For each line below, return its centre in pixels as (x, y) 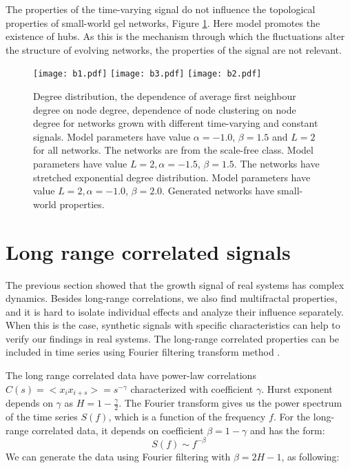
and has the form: (287, 430)
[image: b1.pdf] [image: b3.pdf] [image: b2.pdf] (147, 74)
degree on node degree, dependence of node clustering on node (165, 109)
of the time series (42, 416)
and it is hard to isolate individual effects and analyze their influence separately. (175, 311)
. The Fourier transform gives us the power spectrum (230, 403)
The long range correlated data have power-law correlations (131, 375)
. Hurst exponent (297, 388)
